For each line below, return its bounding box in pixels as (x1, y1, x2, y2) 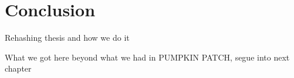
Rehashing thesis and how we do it (5, 31, 130, 44)
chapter (5, 62, 32, 75)
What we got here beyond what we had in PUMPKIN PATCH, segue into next (5, 51, 290, 63)
